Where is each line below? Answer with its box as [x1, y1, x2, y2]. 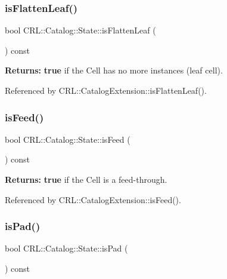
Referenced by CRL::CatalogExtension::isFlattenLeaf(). [5, 84, 207, 96]
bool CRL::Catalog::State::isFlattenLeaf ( [5, 24, 156, 36]
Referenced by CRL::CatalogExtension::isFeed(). [5, 193, 181, 206]
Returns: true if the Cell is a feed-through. [5, 173, 167, 185]
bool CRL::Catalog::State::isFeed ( [5, 133, 130, 145]
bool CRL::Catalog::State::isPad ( [5, 242, 128, 255]
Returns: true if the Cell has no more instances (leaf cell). [5, 64, 223, 76]
